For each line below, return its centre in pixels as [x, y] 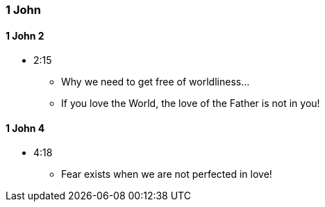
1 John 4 [25, 128]
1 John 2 [25, 35]
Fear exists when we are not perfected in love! [167, 174]
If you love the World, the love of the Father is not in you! [191, 104]
